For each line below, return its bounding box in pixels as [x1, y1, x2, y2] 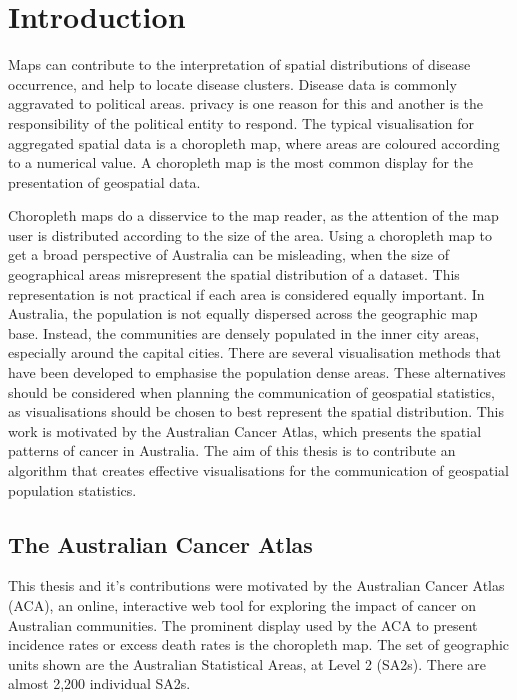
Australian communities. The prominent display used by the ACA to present [8, 614, 478, 635]
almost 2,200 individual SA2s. [8, 673, 191, 694]
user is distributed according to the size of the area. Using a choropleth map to [8, 224, 492, 245]
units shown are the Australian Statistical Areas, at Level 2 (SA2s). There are [8, 653, 486, 674]
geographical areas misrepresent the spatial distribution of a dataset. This [8, 264, 460, 285]
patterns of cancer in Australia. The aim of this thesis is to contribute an [8, 440, 456, 461]
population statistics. [8, 479, 137, 500]
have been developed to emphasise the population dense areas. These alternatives [8, 362, 506, 383]
